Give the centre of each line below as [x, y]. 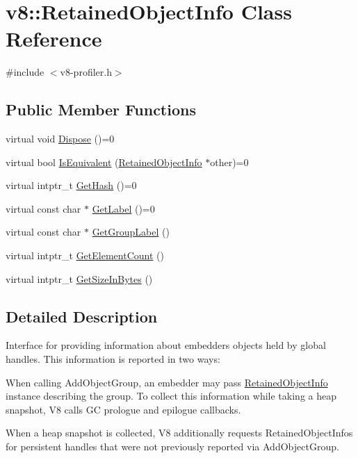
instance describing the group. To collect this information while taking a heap [171, 396]
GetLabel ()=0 [123, 208]
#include [25, 72]
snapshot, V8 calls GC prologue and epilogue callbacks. [123, 409]
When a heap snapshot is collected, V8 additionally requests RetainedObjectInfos [179, 433]
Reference [54, 39]
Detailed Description [82, 316]
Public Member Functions [101, 109]
